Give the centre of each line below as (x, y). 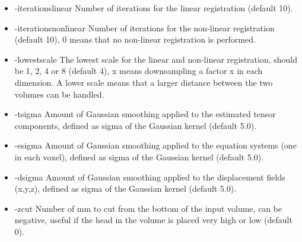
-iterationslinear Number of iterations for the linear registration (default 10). (154, 8)
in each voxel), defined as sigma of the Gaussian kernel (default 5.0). (139, 157)
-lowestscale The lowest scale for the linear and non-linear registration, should (156, 59)
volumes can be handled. (59, 94)
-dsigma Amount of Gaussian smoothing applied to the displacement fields (150, 177)
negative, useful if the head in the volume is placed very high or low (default (153, 220)
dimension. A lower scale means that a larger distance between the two (144, 82)
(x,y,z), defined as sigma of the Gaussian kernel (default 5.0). (125, 188)
